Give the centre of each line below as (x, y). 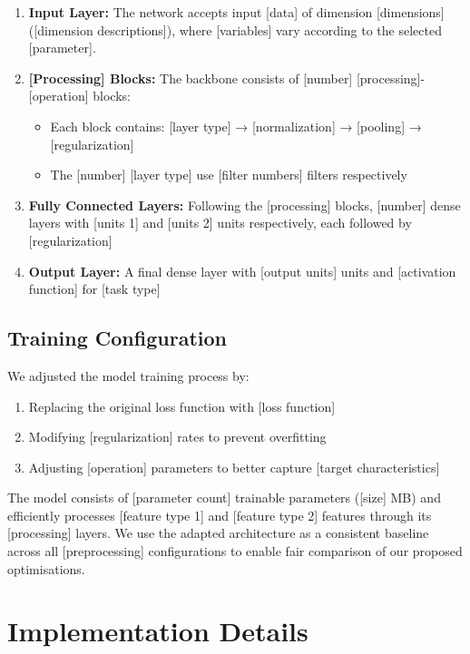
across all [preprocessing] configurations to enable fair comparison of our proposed (235, 551)
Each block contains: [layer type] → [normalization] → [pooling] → (236, 126)
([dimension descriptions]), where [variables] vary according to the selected (235, 29)
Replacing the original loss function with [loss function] (182, 406)
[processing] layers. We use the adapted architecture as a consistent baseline (218, 533)
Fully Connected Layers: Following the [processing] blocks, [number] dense (245, 205)
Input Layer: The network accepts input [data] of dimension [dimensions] (236, 12)
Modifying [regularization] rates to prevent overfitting (177, 437)
